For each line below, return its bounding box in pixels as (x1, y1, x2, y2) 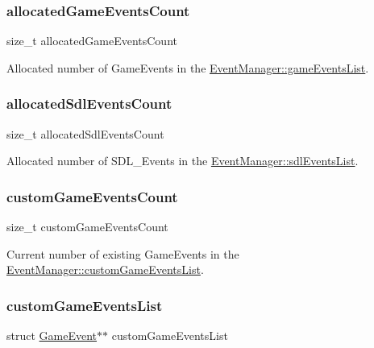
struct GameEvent (6, 327, 98, 344)
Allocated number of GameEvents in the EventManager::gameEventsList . (6, 59, 369, 76)
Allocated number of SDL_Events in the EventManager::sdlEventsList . (6, 152, 359, 169)
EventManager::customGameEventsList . (6, 261, 204, 278)
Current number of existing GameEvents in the (6, 245, 239, 262)
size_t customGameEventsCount (6, 218, 168, 235)
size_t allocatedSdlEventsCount (6, 125, 164, 142)
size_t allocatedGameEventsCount (6, 32, 177, 49)
